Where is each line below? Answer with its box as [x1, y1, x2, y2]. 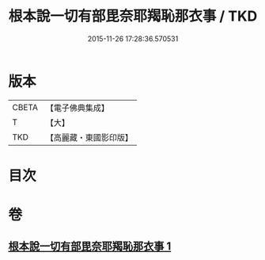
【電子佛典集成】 [45, 102, 109, 113]
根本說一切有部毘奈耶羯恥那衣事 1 [8, 239, 172, 254]
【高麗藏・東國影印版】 [45, 132, 133, 143]
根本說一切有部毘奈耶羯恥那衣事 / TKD [8, 7, 258, 25]
